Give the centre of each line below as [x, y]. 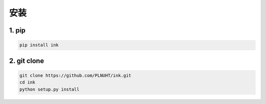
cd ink [27, 82]
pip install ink [39, 45]
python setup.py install [50, 89]
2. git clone [27, 61]
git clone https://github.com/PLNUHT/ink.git [75, 75]
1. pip [17, 30]
